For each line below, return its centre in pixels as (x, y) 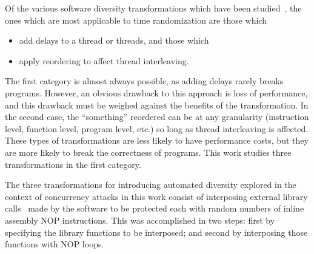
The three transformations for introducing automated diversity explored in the (151, 185)
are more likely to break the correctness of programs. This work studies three (148, 152)
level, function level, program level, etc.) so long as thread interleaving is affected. (157, 128)
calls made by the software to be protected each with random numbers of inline (155, 208)
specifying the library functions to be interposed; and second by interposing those (156, 232)
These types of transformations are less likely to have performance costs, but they (157, 140)
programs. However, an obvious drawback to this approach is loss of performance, (156, 92)
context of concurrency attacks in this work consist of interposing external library (156, 196)
